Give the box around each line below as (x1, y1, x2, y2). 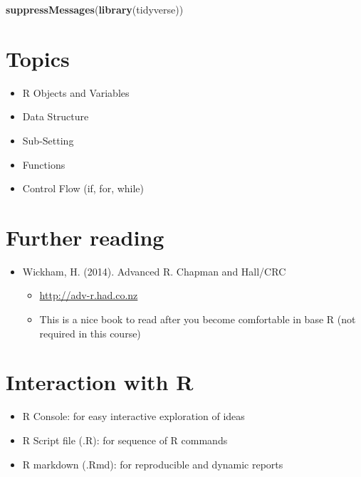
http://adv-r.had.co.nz (39, 288, 138, 303)
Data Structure (22, 109, 89, 124)
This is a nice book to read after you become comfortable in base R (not (39, 312, 356, 326)
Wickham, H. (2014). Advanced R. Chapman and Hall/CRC (22, 263, 286, 278)
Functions (22, 157, 66, 172)
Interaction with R (6, 367, 194, 397)
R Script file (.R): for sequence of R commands (22, 432, 228, 447)
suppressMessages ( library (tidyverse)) (6, 2, 184, 16)
